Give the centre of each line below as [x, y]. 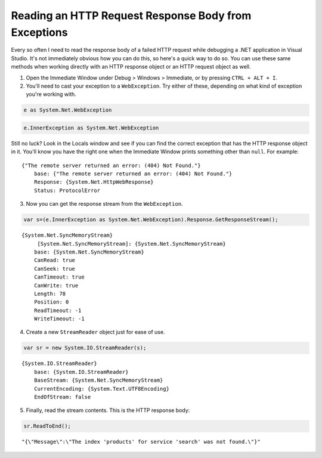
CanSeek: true [55, 269]
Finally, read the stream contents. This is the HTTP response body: [108, 410]
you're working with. [51, 94]
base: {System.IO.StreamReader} [81, 372]
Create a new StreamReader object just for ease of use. [95, 332]
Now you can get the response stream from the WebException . [104, 204]
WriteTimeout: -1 [59, 319]
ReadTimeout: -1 [58, 310]
